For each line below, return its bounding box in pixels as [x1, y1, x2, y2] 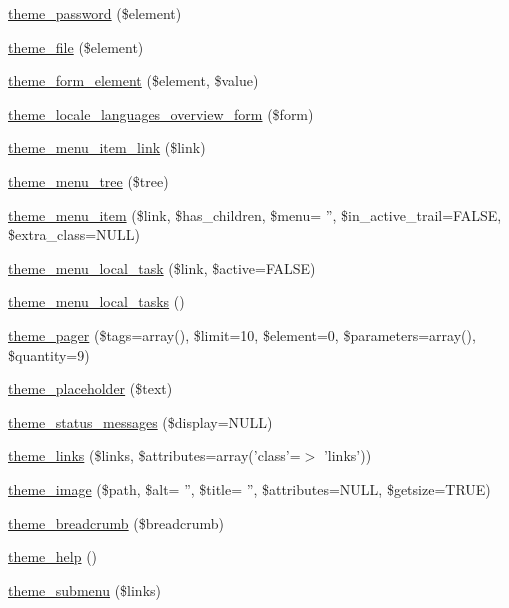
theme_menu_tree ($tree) [8, 170, 169, 191]
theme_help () [8, 546, 98, 567]
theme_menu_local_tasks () [8, 291, 185, 312]
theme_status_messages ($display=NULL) [8, 411, 273, 432]
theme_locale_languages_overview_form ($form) [8, 103, 314, 124]
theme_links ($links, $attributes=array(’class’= [8, 445, 301, 466]
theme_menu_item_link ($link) [8, 137, 206, 158]
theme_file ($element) [8, 36, 144, 57]
